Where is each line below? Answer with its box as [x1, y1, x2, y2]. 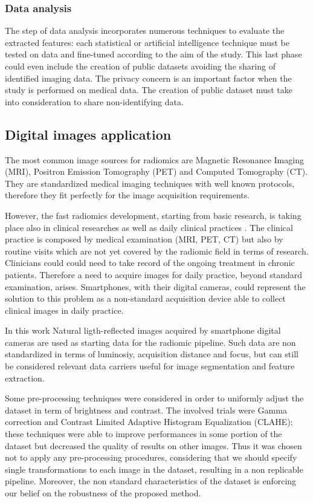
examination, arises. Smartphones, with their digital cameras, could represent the [5, 280, 306, 293]
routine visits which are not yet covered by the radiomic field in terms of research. [5, 244, 309, 257]
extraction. [5, 371, 45, 384]
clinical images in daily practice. [5, 303, 124, 316]
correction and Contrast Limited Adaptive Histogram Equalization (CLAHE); [5, 415, 293, 428]
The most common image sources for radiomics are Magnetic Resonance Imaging [5, 153, 304, 166]
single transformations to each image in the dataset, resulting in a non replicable [5, 462, 303, 475]
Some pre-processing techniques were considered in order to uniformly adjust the [5, 392, 304, 404]
